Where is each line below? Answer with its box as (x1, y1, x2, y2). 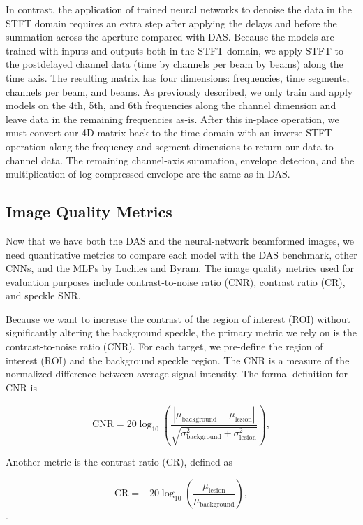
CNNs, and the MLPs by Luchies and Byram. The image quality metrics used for (6, 261, 355, 275)
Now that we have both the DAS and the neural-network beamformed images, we (6, 233, 354, 247)
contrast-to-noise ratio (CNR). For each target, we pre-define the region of (6, 339, 323, 354)
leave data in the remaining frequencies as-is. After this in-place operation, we (6, 111, 339, 126)
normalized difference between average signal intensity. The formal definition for (6, 366, 348, 381)
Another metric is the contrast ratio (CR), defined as (6, 454, 232, 469)
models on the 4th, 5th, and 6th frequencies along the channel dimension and (6, 98, 336, 113)
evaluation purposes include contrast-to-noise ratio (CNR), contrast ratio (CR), (6, 274, 346, 289)
